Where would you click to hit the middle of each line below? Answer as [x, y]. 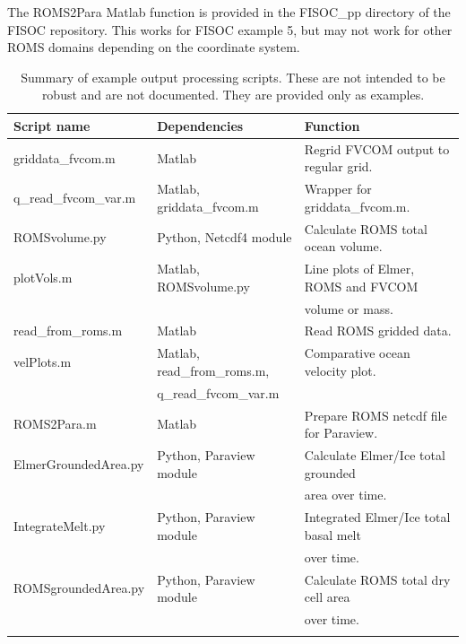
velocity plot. [340, 370]
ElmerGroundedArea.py [79, 463]
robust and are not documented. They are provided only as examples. [233, 95]
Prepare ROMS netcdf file [375, 415]
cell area [327, 597]
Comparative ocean [357, 353]
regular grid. [338, 166]
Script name [52, 125]
